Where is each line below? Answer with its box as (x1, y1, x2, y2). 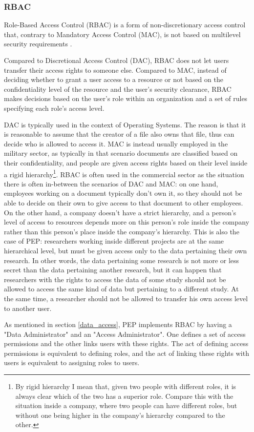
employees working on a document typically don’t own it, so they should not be (4, 188, 242, 198)
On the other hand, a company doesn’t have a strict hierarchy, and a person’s (4, 207, 236, 217)
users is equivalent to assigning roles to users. (4, 357, 140, 368)
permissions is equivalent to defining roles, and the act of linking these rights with (4, 348, 249, 358)
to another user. (4, 303, 52, 313)
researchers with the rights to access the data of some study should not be (4, 274, 226, 284)
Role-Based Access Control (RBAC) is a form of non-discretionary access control (4, 20, 246, 30)
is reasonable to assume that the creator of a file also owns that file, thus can (4, 129, 234, 139)
